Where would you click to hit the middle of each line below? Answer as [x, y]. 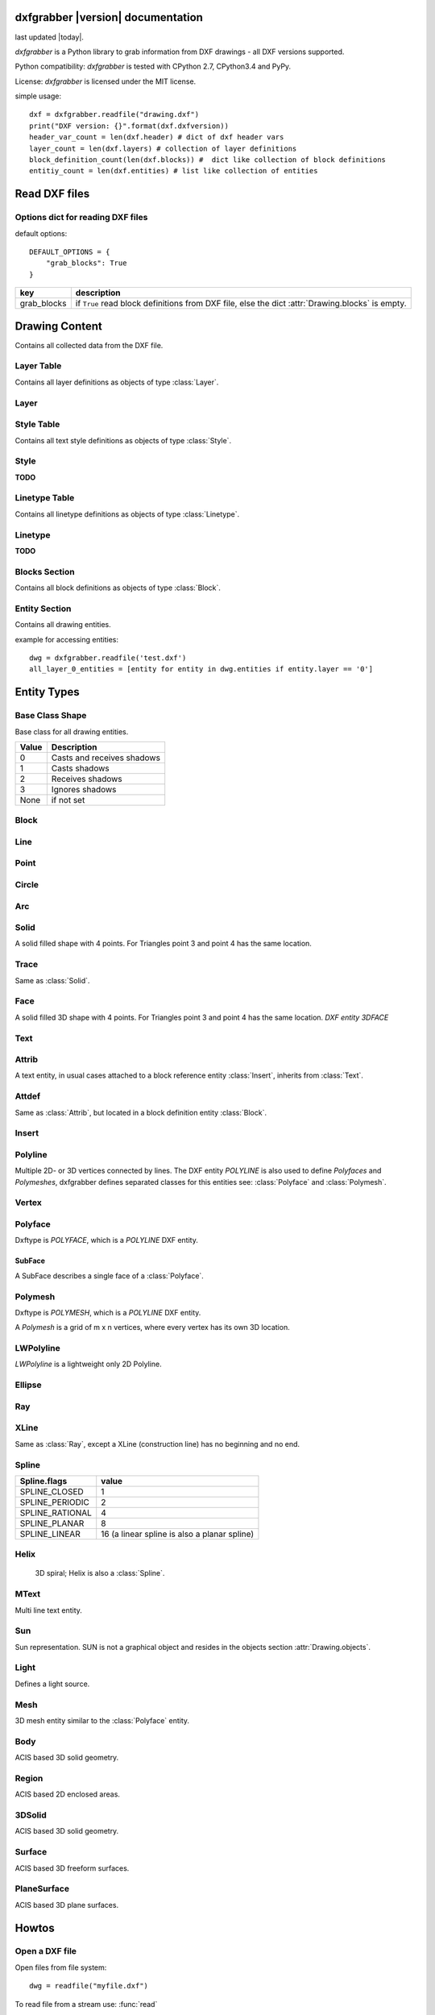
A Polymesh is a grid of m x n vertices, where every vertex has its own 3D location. [152, 1327]
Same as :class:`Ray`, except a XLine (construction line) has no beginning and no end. [157, 1444]
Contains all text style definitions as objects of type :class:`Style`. [123, 440]
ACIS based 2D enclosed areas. [68, 1794]
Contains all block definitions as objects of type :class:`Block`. [118, 588]
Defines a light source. [52, 1684]
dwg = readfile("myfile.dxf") [89, 1986]
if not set [68, 800]
